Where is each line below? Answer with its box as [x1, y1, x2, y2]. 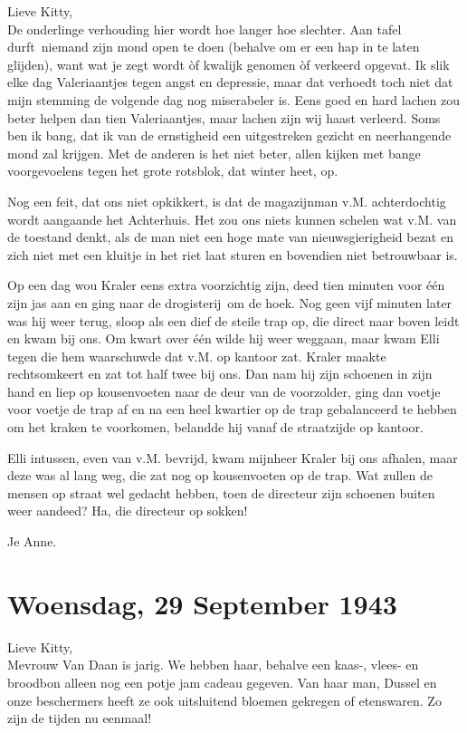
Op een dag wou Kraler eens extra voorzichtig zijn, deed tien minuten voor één [7, 275, 445, 294]
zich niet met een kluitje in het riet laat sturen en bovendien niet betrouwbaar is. [7, 245, 458, 264]
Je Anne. [7, 532, 57, 551]
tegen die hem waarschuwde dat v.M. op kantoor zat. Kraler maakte [7, 346, 386, 365]
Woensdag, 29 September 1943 [7, 584, 397, 622]
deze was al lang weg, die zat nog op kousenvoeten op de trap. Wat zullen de [7, 466, 433, 485]
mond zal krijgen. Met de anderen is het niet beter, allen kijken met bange [7, 143, 421, 162]
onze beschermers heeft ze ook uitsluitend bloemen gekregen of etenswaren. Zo [7, 690, 442, 709]
